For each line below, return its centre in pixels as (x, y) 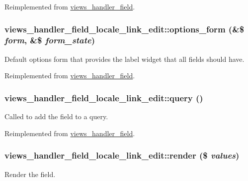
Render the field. (30, 174)
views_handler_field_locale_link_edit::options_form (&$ (124, 29)
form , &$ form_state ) (50, 40)
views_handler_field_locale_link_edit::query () (104, 97)
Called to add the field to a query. (56, 116)
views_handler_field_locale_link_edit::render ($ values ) (122, 155)
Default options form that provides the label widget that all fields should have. (124, 59)
